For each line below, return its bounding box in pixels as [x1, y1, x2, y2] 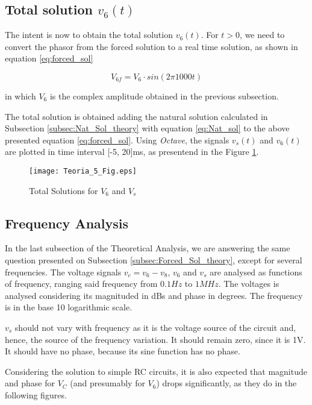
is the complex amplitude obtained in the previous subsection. [49, 89, 279, 102]
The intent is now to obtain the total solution [5, 28, 173, 41]
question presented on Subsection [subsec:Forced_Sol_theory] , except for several [5, 254, 302, 266]
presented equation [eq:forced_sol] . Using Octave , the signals [5, 133, 229, 146]
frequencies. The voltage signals [5, 265, 122, 278]
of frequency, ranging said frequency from [5, 277, 158, 290]
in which [5, 89, 36, 102]
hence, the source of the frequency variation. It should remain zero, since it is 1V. [5, 333, 306, 345]
